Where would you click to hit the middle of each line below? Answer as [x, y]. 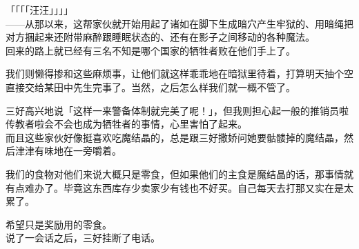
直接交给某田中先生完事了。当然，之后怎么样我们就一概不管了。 [151, 87]
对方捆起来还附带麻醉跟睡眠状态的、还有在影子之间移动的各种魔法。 [160, 37]
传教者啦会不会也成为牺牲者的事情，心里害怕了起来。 [126, 124]
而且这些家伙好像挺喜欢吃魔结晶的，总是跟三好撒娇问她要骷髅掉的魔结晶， [175, 137]
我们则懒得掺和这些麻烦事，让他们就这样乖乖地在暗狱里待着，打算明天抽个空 [179, 73]
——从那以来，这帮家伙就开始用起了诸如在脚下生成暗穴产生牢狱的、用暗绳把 [179, 23]
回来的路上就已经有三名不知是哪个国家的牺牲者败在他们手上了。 [151, 50]
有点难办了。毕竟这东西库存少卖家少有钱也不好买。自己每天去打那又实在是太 [179, 187]
